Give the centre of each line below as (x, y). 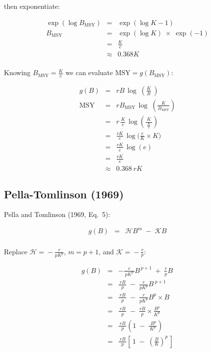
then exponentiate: (32, 6)
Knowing (17, 72)
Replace (16, 251)
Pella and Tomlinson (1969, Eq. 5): (57, 214)
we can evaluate (89, 72)
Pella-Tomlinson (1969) (64, 194)
